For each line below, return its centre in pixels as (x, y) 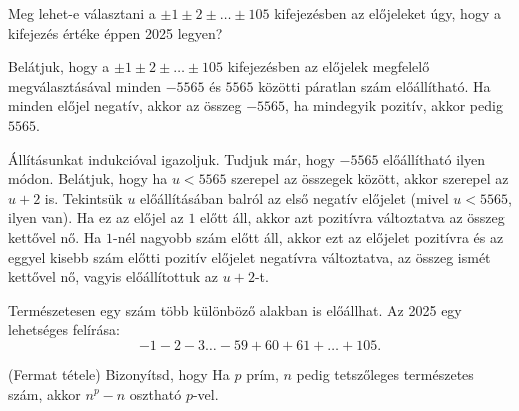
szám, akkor (44, 393)
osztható (155, 393)
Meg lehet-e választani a (82, 13)
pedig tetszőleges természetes (385, 373)
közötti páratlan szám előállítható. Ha (374, 85)
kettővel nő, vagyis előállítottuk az (113, 276)
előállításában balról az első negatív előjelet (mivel (294, 197)
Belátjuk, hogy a (59, 66)
